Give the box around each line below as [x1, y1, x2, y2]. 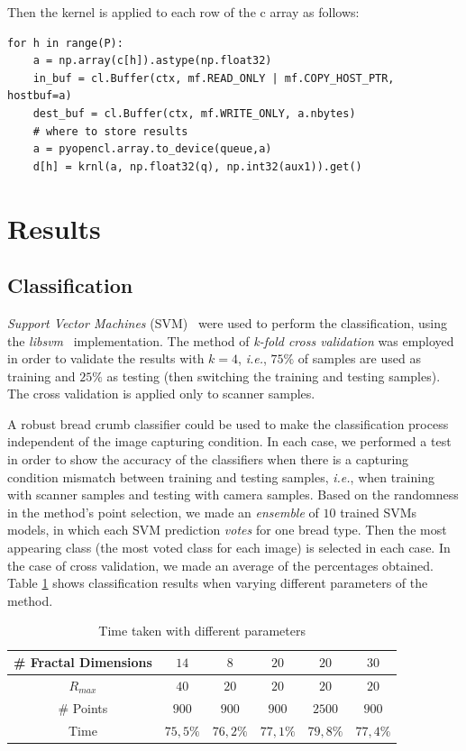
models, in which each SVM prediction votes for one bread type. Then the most [7, 520, 447, 539]
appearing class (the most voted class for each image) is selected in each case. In [7, 538, 451, 557]
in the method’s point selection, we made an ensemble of [7, 502, 319, 521]
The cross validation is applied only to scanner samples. [7, 384, 315, 403]
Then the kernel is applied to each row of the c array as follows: [7, 3, 360, 21]
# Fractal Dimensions [14, 653, 152, 672]
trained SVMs [340, 502, 417, 521]
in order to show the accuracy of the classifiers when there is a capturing [7, 450, 409, 469]
